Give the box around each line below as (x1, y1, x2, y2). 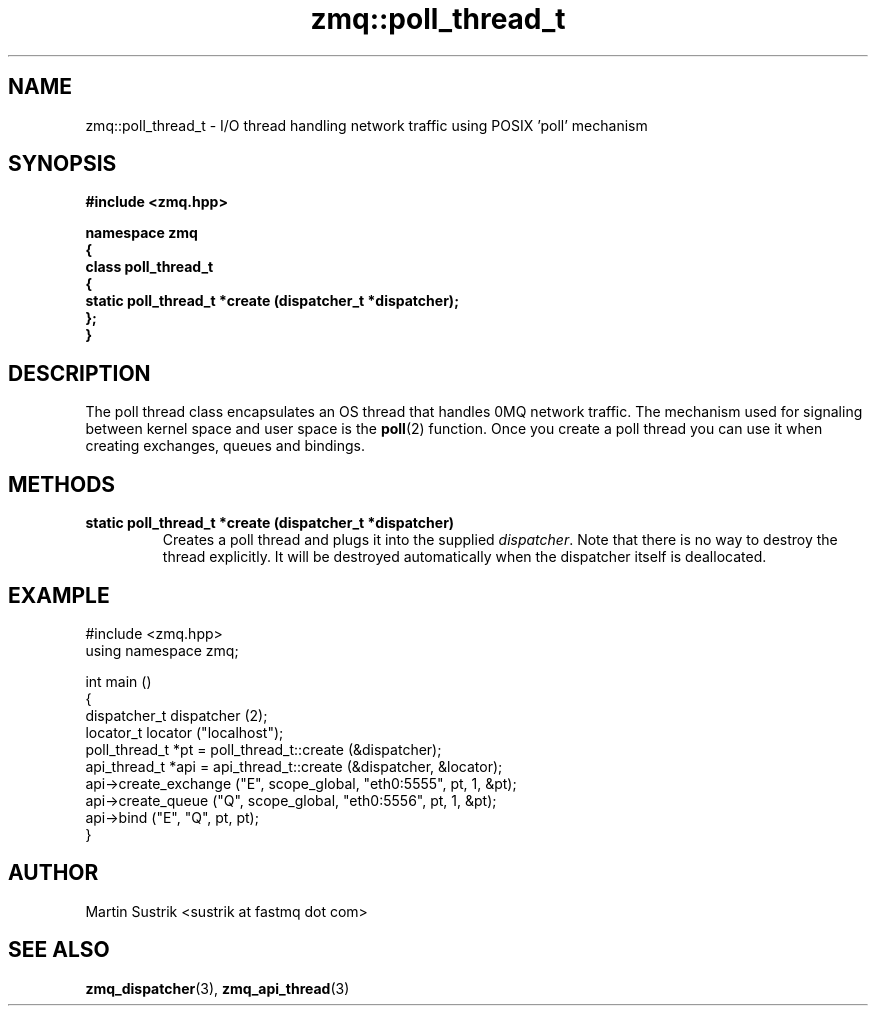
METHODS (8, 471, 116, 497)
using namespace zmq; (85, 641, 239, 659)
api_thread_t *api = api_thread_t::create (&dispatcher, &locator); (85, 757, 503, 775)
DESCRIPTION (8, 360, 151, 386)
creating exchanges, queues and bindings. (85, 437, 365, 455)
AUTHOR (8, 860, 99, 886)
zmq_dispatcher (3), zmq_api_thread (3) (85, 979, 350, 997)
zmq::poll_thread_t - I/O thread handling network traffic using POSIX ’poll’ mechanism (85, 116, 648, 134)
